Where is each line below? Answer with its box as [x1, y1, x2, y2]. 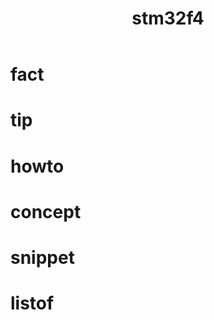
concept [10, 200, 82, 223]
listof [10, 292, 55, 315]
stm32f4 [131, 7, 205, 30]
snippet [10, 246, 75, 269]
